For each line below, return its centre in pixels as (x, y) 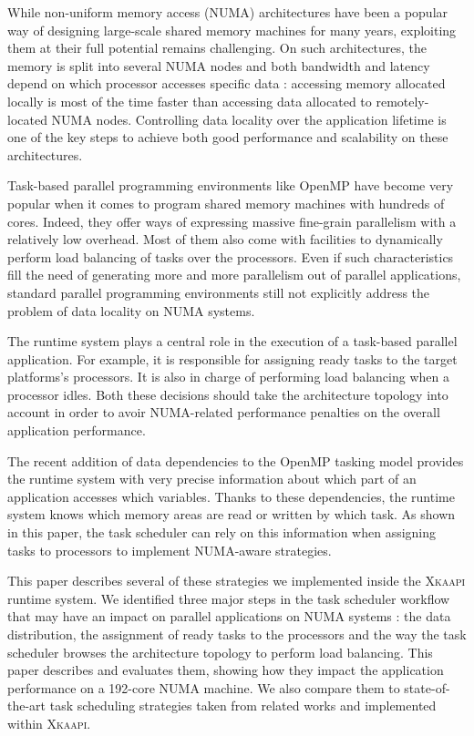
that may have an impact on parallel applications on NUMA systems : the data (229, 616)
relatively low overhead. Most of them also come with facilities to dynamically (225, 239)
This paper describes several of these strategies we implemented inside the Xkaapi (237, 581)
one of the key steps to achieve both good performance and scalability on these (228, 137)
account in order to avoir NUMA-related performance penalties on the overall (224, 412)
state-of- (427, 687)
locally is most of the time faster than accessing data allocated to (190, 101)
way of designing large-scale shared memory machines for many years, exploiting (232, 30)
